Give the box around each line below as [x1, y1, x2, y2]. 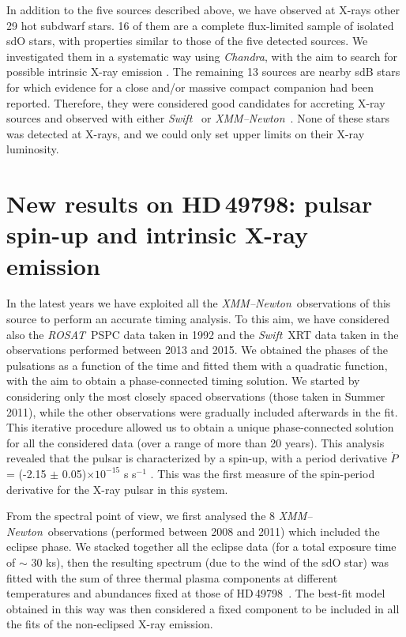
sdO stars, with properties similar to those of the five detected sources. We [6, 32, 368, 49]
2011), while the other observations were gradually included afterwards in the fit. [6, 403, 398, 420]
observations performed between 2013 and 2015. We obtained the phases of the [6, 341, 389, 358]
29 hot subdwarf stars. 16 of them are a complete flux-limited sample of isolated [6, 17, 394, 33]
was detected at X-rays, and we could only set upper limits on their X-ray [6, 125, 365, 141]
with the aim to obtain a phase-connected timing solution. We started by [6, 372, 360, 389]
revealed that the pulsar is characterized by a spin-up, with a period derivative [6, 450, 387, 466]
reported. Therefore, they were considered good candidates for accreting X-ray [6, 94, 385, 111]
